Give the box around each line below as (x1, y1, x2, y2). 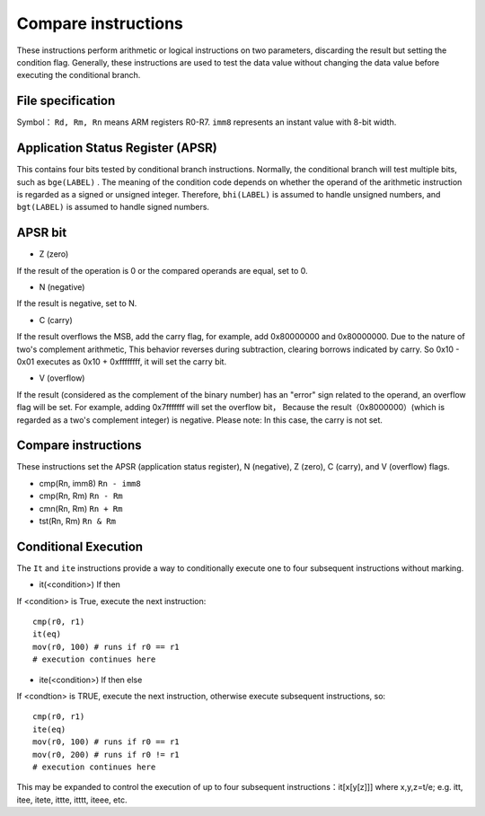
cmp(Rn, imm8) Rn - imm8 (39, 478, 141, 488)
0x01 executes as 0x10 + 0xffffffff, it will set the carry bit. (16, 355, 227, 367)
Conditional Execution (16, 539, 144, 554)
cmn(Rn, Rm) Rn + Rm (39, 503, 123, 513)
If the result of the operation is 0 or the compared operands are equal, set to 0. (16, 265, 309, 276)
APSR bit (16, 225, 67, 241)
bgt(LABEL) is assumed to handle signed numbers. (16, 202, 210, 213)
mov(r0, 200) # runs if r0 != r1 (32, 750, 180, 759)
